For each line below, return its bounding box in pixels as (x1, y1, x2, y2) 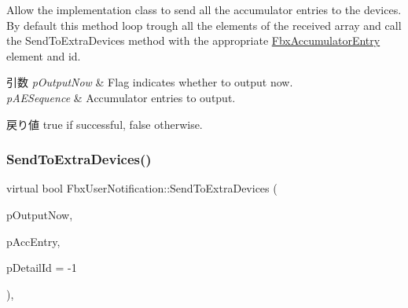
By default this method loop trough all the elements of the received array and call (6, 16, 402, 33)
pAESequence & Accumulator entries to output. (6, 89, 236, 105)
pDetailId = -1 (6, 259, 77, 276)
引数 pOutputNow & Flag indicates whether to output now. (6, 74, 293, 90)
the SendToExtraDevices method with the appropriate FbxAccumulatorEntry (6, 32, 380, 49)
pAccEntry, (6, 233, 61, 249)
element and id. (6, 47, 81, 64)
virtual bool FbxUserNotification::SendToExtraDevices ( (6, 180, 278, 196)
